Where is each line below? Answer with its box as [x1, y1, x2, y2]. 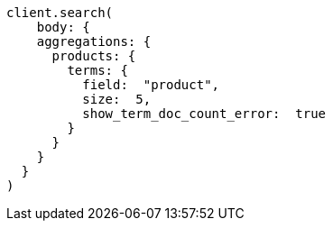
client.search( [6, 5, 114, 20]
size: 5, [82, 92, 152, 106]
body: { [36, 20, 90, 34]
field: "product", [82, 78, 220, 92]
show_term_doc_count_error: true [82, 106, 327, 121]
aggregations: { [36, 34, 152, 49]
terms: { [67, 63, 128, 78]
